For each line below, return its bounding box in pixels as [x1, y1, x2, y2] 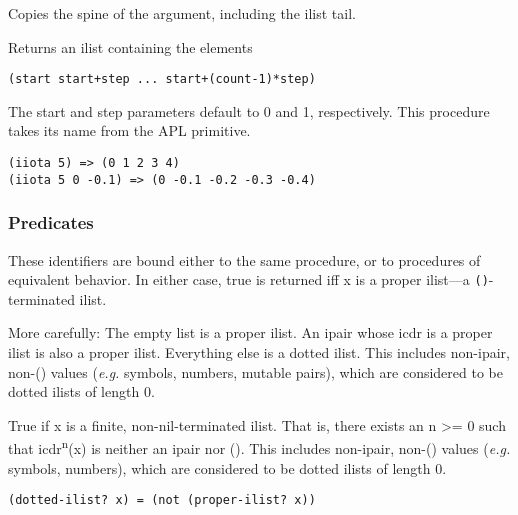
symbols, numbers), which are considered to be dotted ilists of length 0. [8, 457, 447, 478]
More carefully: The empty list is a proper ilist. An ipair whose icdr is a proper [8, 322, 493, 343]
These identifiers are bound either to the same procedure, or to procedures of [8, 249, 481, 270]
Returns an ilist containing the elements [8, 36, 253, 57]
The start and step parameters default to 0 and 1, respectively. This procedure [8, 100, 490, 121]
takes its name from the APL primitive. [8, 120, 251, 141]
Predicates [8, 210, 94, 235]
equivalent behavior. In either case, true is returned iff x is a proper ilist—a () [8, 269, 489, 290]
